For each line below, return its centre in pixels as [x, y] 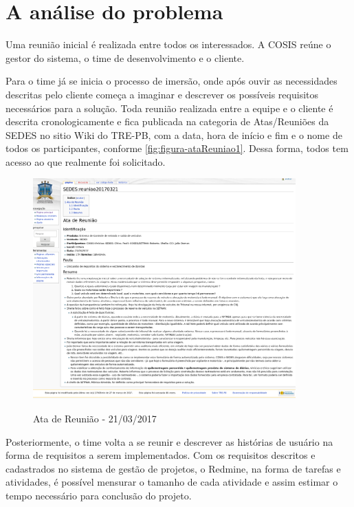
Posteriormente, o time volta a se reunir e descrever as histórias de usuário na [169, 441]
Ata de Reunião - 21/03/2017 [95, 418]
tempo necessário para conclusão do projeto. [99, 495]
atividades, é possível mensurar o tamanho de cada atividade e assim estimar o [172, 482]
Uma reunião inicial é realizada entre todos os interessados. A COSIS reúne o [168, 44]
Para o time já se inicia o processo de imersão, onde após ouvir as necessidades [172, 81]
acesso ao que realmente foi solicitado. [86, 161]
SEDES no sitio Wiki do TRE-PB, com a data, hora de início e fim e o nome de [174, 134]
